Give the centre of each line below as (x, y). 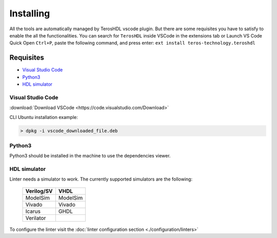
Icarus (33, 211)
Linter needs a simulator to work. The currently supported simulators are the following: (101, 179)
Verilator (36, 218)
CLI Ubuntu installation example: (44, 117)
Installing (30, 13)
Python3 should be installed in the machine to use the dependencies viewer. (90, 156)
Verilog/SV (39, 191)
